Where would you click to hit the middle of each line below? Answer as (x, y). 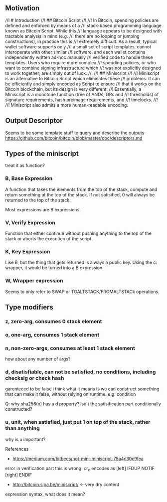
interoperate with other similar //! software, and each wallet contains (75, 52)
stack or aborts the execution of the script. (49, 239)
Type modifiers (29, 307)
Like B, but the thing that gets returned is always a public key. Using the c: (81, 262)
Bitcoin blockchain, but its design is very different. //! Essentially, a (73, 89)
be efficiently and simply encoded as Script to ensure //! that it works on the (83, 84)
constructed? (19, 409)
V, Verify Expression (30, 222)
